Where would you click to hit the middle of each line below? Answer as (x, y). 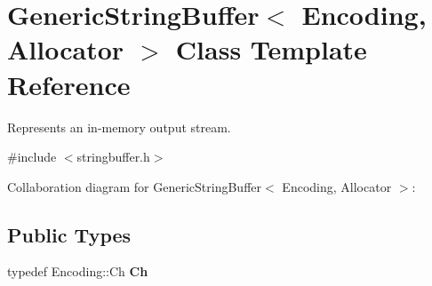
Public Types (69, 234)
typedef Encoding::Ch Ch (78, 271)
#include (32, 157)
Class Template (271, 49)
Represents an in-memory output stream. (119, 127)
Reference (69, 84)
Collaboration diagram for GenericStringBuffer (135, 186)
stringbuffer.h (113, 157)
